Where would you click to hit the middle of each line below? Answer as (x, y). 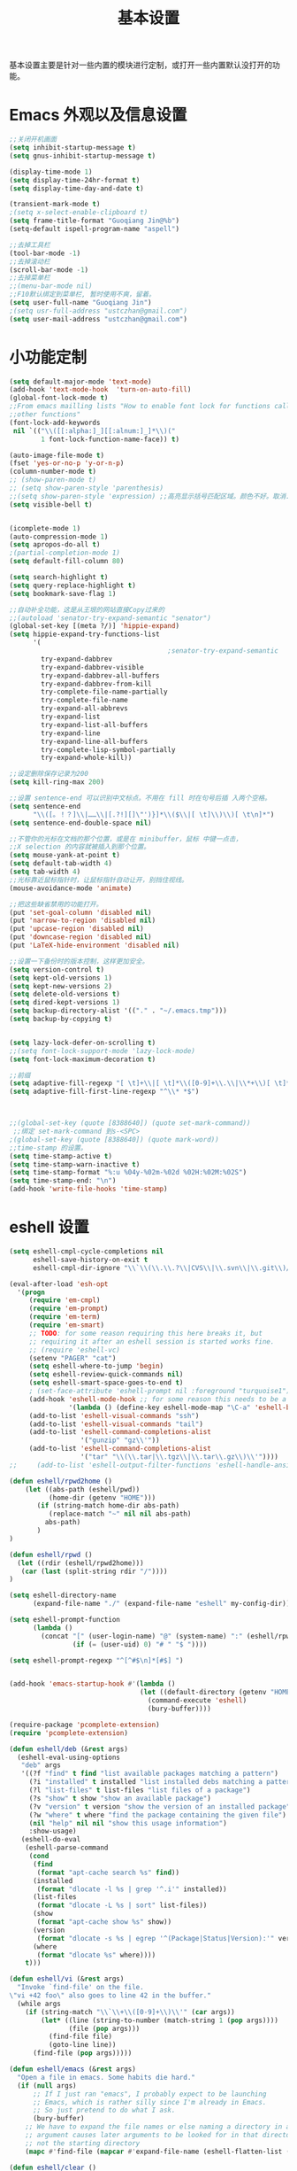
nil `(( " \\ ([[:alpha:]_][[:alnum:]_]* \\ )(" (94, 430)
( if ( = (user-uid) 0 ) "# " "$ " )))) (140, 1644)
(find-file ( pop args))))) (82, 2053)
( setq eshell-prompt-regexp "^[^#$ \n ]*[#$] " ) (96, 1660)
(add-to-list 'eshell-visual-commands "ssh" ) (114, 1415)
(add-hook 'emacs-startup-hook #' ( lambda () (92, 1684)
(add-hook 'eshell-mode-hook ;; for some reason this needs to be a (158, 1399)
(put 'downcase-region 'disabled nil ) (80, 937)
